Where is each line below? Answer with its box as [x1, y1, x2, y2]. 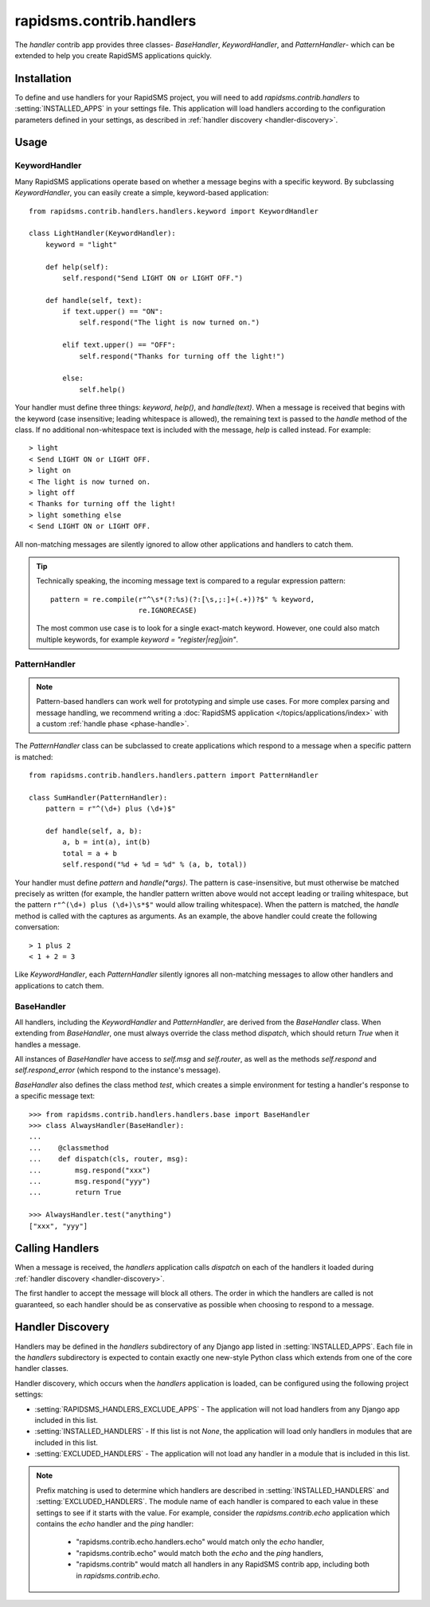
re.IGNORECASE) [138, 606, 198, 615]
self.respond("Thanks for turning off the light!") [79, 352, 286, 360]
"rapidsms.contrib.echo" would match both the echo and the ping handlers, [76, 1548, 324, 1558]
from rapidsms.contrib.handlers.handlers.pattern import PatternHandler [29, 771, 319, 780]
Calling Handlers [14, 1242, 100, 1255]
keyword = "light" [45, 240, 118, 249]
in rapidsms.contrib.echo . [76, 1570, 161, 1580]
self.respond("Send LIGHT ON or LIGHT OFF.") [62, 273, 243, 282]
